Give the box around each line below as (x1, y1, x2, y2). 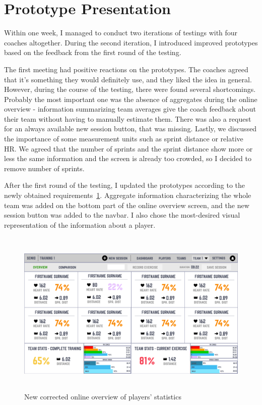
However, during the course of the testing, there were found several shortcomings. (4, 84, 256, 94)
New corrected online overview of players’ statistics (24, 391, 181, 402)
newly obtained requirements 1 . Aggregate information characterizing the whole (4, 190, 251, 200)
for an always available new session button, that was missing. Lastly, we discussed (4, 123, 257, 134)
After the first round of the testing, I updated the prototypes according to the (4, 180, 245, 190)
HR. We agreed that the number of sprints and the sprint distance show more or (4, 143, 253, 154)
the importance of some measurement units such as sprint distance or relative (4, 133, 243, 144)
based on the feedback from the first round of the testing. (4, 47, 181, 58)
